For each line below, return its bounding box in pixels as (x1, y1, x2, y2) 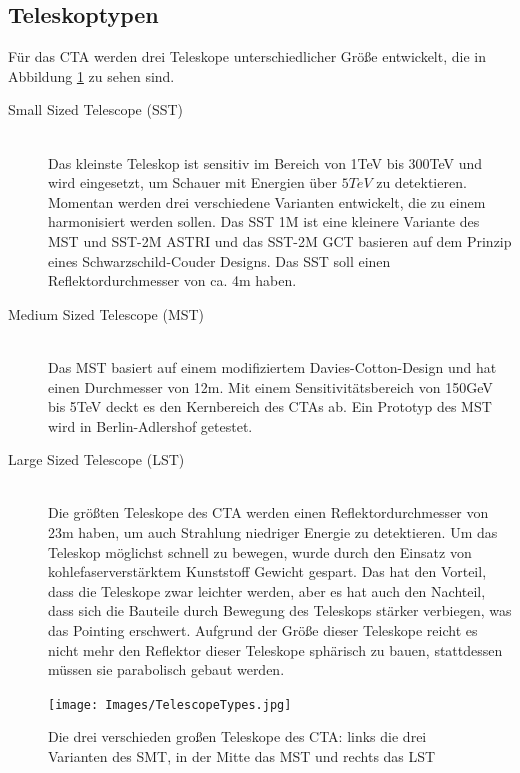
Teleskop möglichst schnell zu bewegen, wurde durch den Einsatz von (48, 541, 472, 562)
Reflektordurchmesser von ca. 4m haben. (48, 270, 297, 291)
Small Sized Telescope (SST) (8, 99, 184, 120)
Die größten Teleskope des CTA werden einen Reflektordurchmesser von (48, 502, 489, 523)
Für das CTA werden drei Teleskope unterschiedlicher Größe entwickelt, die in (8, 46, 486, 67)
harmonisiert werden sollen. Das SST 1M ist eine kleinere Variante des (48, 211, 480, 232)
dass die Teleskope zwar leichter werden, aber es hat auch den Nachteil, (48, 580, 486, 601)
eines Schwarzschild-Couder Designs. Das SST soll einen (48, 250, 391, 271)
